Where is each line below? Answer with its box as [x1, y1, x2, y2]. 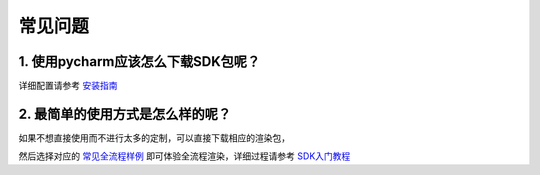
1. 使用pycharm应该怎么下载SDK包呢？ [18, 53, 261, 70]
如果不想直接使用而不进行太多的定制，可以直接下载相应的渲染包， [18, 131, 290, 144]
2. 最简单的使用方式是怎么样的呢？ [18, 105, 232, 122]
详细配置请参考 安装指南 [18, 80, 118, 92]
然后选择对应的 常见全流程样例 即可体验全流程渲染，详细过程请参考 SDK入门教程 [18, 150, 351, 162]
